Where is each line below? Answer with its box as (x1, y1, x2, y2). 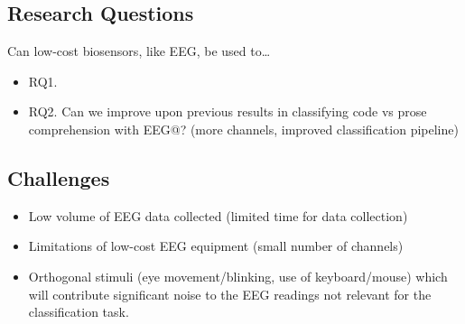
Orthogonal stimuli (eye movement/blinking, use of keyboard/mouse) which (28, 266, 448, 285)
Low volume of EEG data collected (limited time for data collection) (28, 206, 408, 225)
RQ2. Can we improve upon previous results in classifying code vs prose (28, 102, 427, 121)
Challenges (7, 163, 110, 191)
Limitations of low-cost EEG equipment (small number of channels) (28, 236, 404, 255)
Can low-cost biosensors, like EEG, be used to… (7, 42, 271, 60)
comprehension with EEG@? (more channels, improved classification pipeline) (28, 119, 459, 138)
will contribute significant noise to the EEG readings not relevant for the (28, 284, 432, 303)
